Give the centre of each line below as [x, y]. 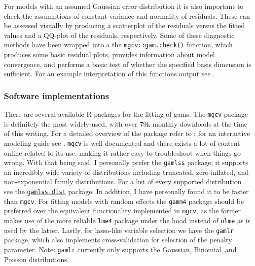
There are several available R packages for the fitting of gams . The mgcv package [126, 114]
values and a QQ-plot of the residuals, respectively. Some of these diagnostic [119, 35]
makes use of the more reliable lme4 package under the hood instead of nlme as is [127, 220]
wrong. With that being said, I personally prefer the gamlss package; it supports [126, 162]
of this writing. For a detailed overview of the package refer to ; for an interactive [127, 133]
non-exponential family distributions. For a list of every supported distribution [123, 182]
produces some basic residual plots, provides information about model [109, 54]
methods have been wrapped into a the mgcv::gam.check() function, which [118, 45]
